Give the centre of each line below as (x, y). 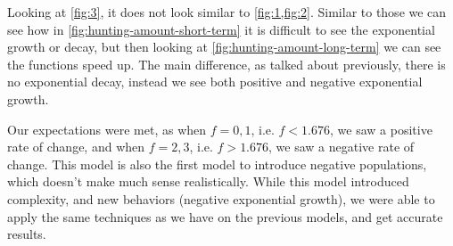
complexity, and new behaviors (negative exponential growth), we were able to (221, 198)
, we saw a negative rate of (342, 147)
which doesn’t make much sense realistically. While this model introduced (208, 181)
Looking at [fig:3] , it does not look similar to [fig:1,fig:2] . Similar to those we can (227, 12)
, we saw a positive (381, 129)
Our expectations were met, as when (107, 129)
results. (27, 234)
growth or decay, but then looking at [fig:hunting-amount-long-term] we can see (224, 47)
